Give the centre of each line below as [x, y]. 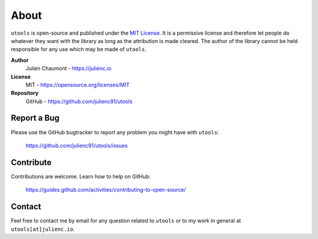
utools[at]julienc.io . [43, 229]
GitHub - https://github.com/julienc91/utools [79, 101]
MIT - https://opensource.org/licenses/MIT [77, 85]
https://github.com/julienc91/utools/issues [77, 145]
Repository [25, 93]
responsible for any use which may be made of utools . [79, 49]
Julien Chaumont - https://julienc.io [69, 68]
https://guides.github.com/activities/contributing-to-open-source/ [106, 190]
